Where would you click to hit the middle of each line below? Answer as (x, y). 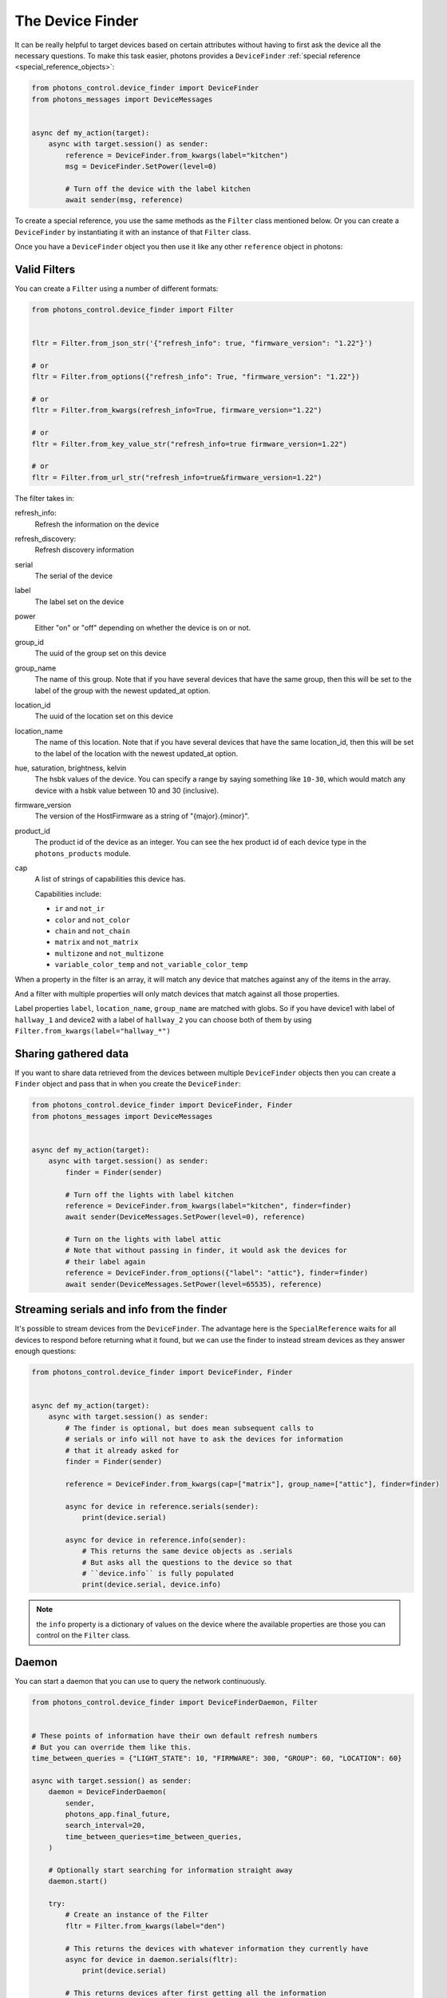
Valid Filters (45, 269)
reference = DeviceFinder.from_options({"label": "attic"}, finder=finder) (217, 1273)
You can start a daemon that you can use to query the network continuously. (140, 1682)
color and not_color (93, 920)
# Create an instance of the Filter (137, 1915)
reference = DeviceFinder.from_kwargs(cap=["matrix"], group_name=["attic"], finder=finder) (253, 1484)
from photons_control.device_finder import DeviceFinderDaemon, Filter (175, 1702)
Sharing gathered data (72, 1054)
